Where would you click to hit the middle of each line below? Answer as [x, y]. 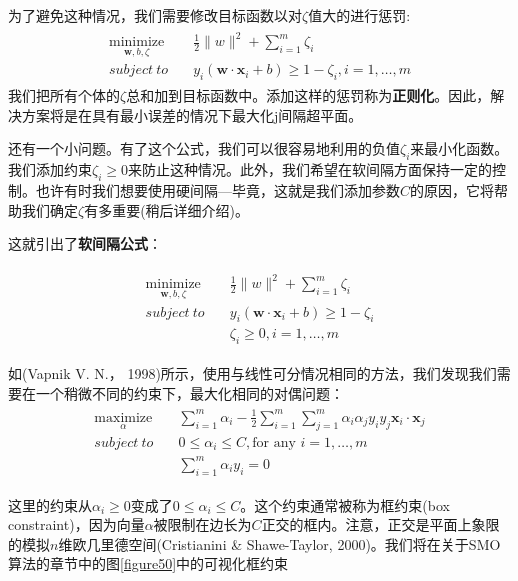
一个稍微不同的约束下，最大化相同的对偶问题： [189, 392]
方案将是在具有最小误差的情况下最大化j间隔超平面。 [192, 114]
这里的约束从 [50, 504]
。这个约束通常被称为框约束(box [345, 504]
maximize [123, 417]
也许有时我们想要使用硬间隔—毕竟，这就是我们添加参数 [217, 189]
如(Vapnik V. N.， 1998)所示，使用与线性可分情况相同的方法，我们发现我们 [252, 373]
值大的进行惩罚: [359, 15]
